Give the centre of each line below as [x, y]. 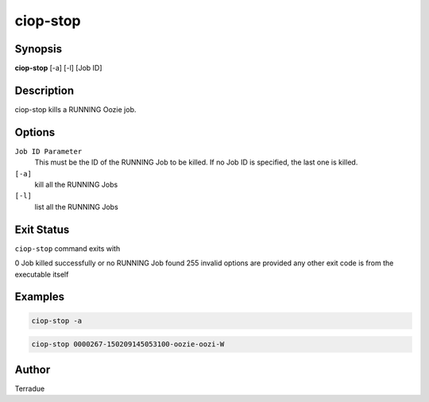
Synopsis [39, 49]
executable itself [42, 274]
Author [33, 369]
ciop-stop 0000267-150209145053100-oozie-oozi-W [128, 344]
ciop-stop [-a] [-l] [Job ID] [58, 68]
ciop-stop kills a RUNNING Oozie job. [75, 109]
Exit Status [42, 229]
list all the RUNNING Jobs [76, 207]
